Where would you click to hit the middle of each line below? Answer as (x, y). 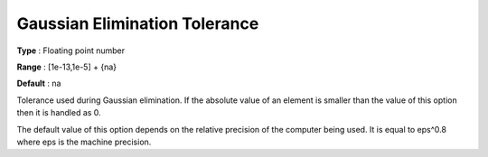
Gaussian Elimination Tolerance (138, 23)
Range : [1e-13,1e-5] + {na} (67, 67)
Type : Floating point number (71, 51)
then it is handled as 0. (59, 113)
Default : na (39, 83)
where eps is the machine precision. (84, 142)
